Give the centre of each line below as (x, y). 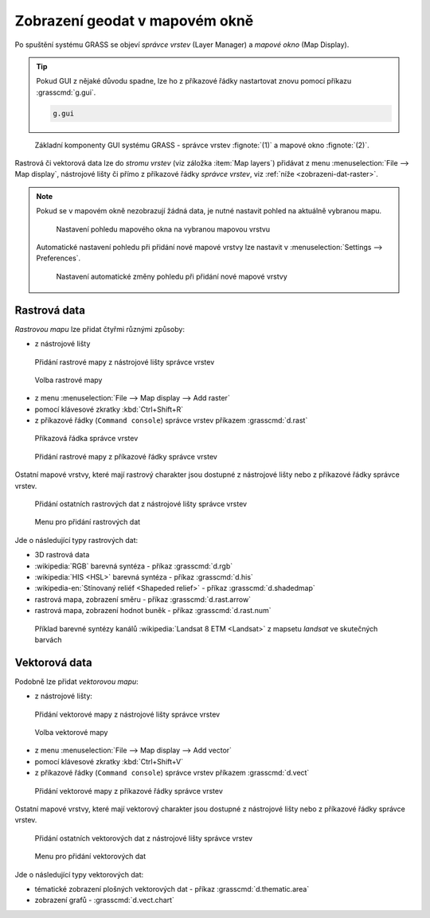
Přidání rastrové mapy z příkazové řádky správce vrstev (126, 456)
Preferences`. (59, 258)
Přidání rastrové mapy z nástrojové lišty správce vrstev (125, 361)
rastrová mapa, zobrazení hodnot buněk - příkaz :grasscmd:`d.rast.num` (153, 611)
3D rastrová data (62, 555)
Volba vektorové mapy (71, 732)
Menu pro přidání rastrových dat (88, 522)
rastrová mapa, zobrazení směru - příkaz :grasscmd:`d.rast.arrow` (143, 599)
